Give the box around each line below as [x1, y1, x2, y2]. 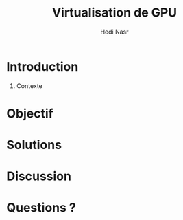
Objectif [6, 105, 53, 121]
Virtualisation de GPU [51, 5, 178, 21]
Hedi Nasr [100, 27, 129, 36]
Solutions [6, 137, 62, 153]
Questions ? [6, 200, 76, 216]
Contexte [16, 81, 42, 90]
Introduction [6, 58, 79, 74]
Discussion [6, 168, 71, 184]
